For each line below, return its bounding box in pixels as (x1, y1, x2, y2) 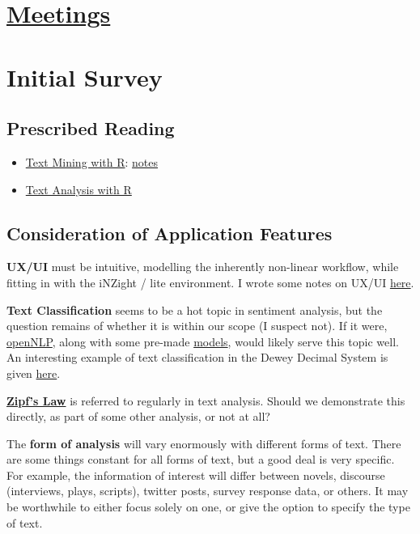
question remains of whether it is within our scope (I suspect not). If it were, (6, 317, 388, 334)
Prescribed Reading (6, 116, 175, 141)
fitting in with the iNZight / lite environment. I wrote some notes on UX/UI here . (6, 273, 414, 290)
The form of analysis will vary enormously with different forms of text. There (6, 434, 401, 451)
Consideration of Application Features (6, 220, 333, 245)
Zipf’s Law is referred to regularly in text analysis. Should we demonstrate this (6, 392, 405, 409)
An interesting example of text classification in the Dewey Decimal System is (6, 349, 388, 366)
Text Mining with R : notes (25, 153, 159, 170)
